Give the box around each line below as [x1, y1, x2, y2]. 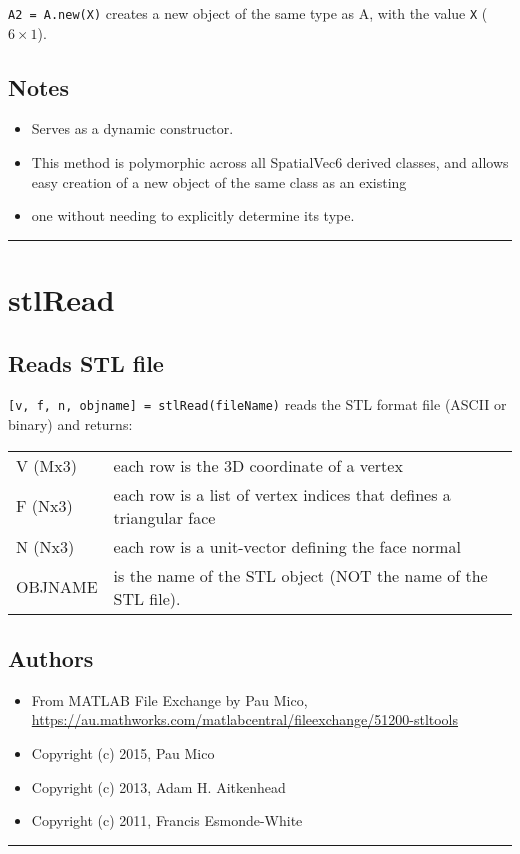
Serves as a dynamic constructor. [31, 118, 234, 139]
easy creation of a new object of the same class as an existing [31, 171, 407, 192]
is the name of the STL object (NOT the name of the [113, 563, 488, 587]
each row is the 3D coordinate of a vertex [113, 453, 403, 477]
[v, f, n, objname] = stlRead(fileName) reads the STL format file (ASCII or [8, 394, 507, 415]
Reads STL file [8, 347, 164, 378]
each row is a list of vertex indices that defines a [113, 482, 451, 506]
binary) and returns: [8, 414, 133, 435]
